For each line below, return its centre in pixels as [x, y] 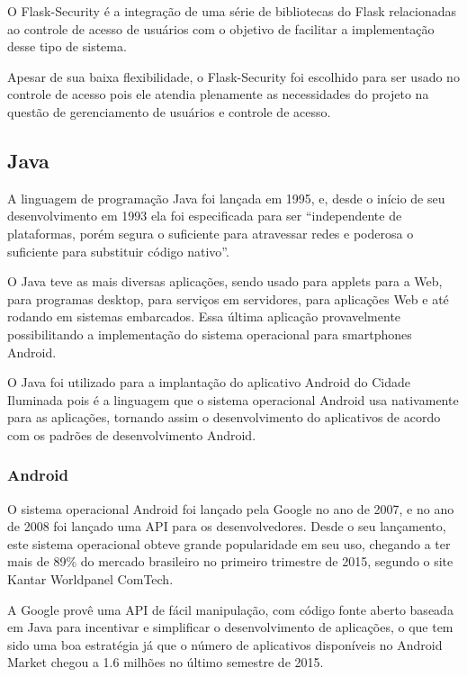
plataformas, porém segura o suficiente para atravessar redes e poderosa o [211, 233]
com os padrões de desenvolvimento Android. [132, 434]
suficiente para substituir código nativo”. [118, 251]
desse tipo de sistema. [67, 46]
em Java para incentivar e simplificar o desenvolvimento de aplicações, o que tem [230, 627]
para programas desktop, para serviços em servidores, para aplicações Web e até [228, 298]
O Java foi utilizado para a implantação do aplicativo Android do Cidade [209, 382]
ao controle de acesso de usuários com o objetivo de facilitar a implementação [221, 28]
